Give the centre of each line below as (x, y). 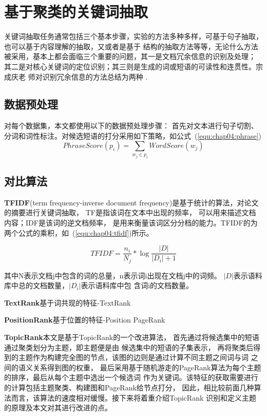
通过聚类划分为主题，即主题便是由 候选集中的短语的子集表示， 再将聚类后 (129, 347)
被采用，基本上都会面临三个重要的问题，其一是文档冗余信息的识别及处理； (130, 56)
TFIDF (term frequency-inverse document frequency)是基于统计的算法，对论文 (131, 202)
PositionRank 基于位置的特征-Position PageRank (85, 320)
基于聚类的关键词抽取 (76, 12)
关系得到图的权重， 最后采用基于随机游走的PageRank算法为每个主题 (147, 367)
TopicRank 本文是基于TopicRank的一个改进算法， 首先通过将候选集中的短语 (132, 337)
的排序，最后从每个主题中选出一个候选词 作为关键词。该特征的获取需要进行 (131, 377)
